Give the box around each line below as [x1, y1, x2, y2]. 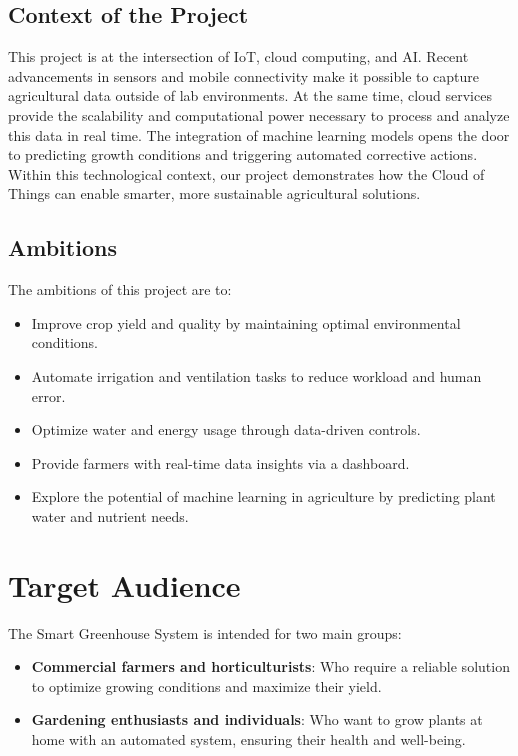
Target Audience [8, 564, 241, 605]
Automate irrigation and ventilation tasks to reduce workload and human [31, 365, 482, 386]
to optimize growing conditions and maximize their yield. [31, 675, 382, 696]
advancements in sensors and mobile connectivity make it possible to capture [8, 65, 480, 86]
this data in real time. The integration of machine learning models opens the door [8, 124, 510, 145]
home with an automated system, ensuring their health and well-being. [31, 729, 466, 749]
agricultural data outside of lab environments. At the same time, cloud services [8, 85, 492, 106]
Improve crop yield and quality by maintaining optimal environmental [31, 312, 461, 333]
